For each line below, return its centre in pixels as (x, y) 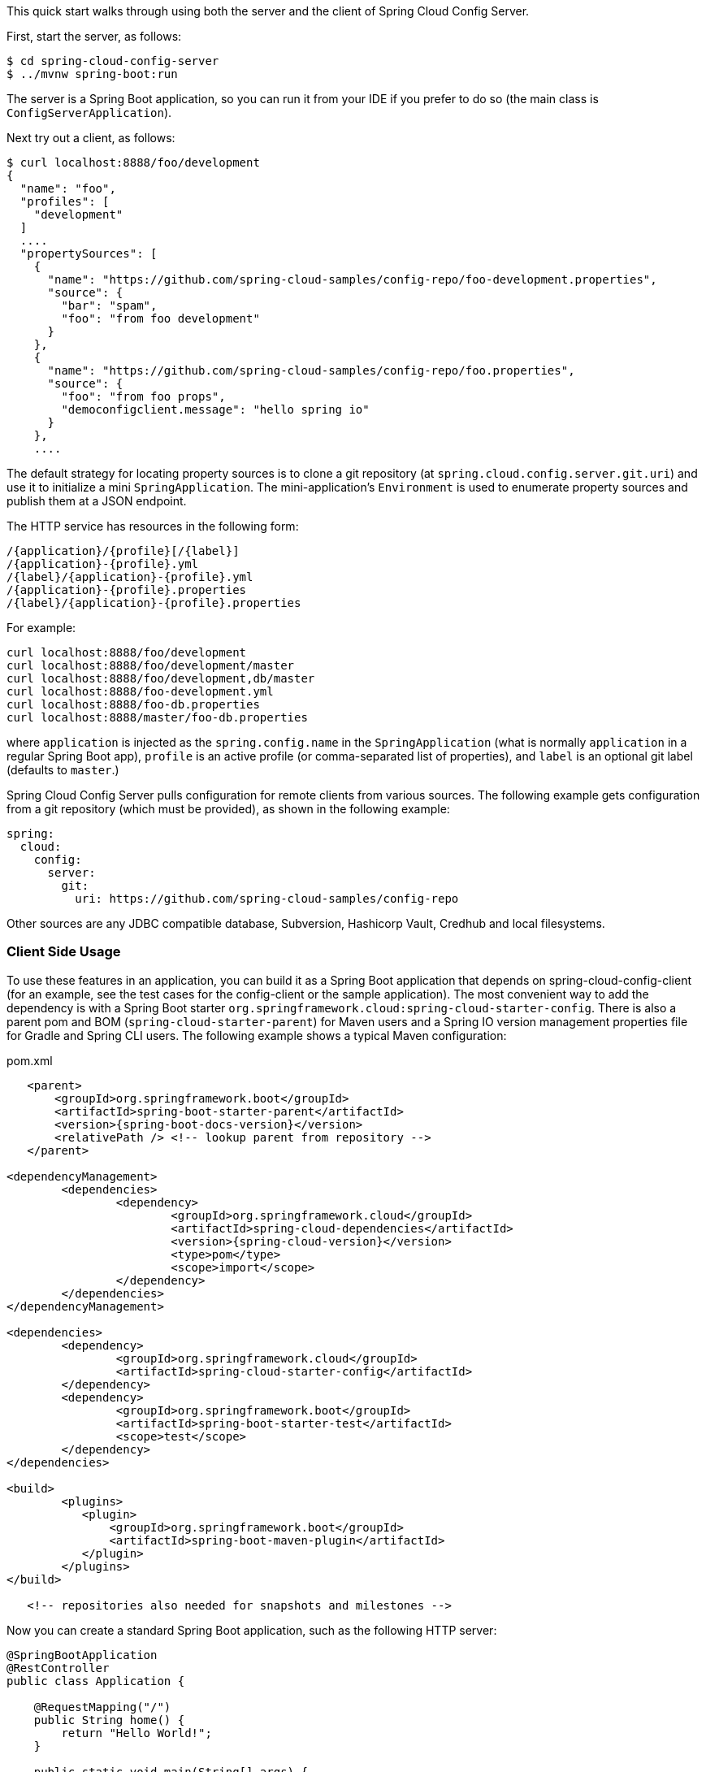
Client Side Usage (64, 952)
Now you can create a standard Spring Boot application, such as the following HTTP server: (252, 1630)
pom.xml (30, 1060)
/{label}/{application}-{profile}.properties (154, 603)
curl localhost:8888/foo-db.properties (133, 704)
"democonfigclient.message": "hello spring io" (215, 409)
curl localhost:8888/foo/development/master (151, 665)
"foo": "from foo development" (160, 318)
